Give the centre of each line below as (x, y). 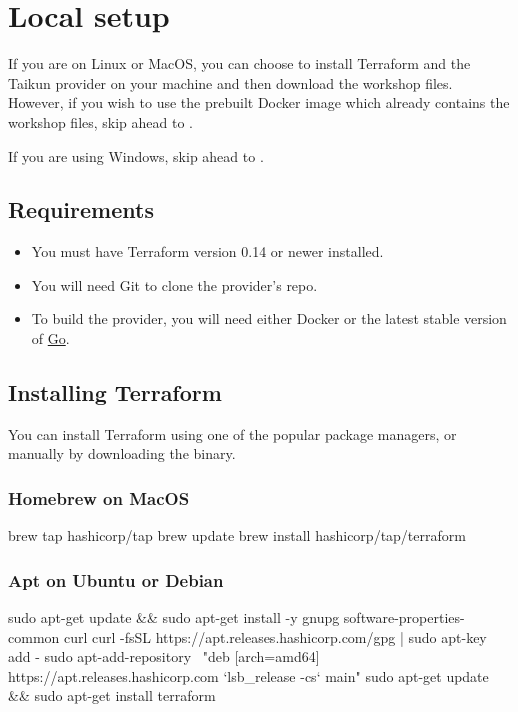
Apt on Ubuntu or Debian (116, 579)
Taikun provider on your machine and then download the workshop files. (230, 82)
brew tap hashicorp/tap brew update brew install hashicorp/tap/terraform (237, 535)
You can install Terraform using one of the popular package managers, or (232, 433)
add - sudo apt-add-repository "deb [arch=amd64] (164, 656)
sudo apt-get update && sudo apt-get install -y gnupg (174, 617)
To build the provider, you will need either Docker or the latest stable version (269, 318)
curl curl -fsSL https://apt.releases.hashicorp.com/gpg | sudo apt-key (275, 636)
